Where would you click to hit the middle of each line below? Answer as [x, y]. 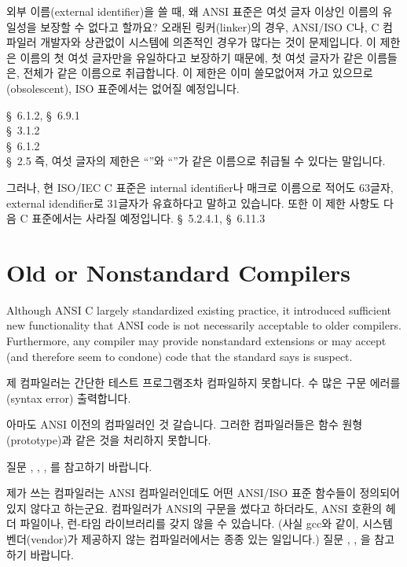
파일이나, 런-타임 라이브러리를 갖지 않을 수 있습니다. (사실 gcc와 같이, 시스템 [206, 523]
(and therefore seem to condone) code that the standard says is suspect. [180, 356]
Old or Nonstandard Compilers [178, 272]
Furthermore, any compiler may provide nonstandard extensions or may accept [196, 341]
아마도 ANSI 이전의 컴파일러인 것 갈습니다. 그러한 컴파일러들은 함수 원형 [185, 424]
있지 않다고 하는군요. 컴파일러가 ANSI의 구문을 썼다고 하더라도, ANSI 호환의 [194, 508]
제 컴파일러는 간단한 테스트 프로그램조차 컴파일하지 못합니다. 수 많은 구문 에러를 [203, 383]
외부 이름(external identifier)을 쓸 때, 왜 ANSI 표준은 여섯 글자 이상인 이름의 [192, 11]
